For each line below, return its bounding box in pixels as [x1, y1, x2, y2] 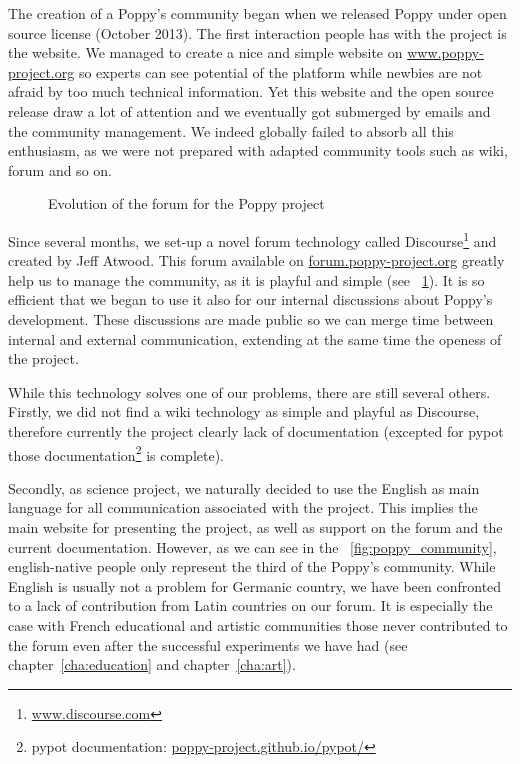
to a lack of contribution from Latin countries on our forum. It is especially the [8, 595, 493, 616]
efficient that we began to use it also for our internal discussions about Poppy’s [8, 289, 493, 310]
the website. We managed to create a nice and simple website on [8, 42, 403, 63]
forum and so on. [8, 159, 112, 180]
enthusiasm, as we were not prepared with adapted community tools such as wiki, [8, 140, 508, 161]
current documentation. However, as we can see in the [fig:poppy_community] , [8, 536, 497, 557]
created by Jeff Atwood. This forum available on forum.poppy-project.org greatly [8, 250, 505, 271]
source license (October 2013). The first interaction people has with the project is [8, 22, 507, 43]
